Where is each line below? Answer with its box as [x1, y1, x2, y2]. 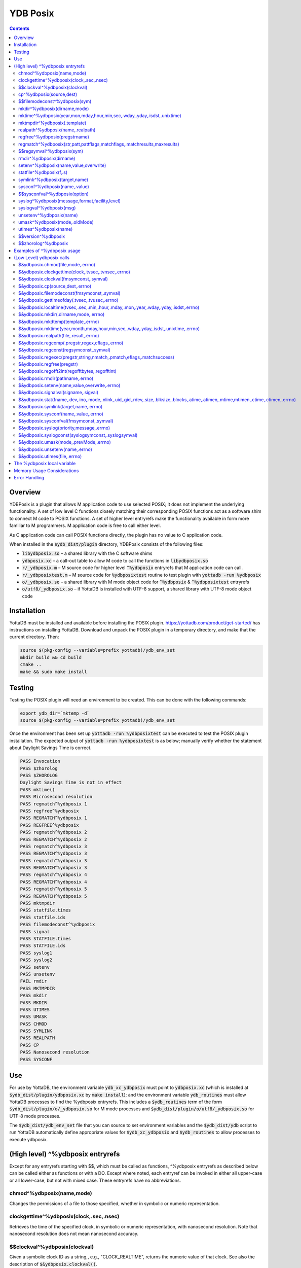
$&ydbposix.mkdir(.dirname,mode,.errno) [18, 311, 105, 318]
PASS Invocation [20, 758, 61, 764]
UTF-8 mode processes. [9, 1113, 61, 1119]
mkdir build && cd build [20, 654, 82, 660]
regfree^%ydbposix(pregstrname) [18, 134, 90, 140]
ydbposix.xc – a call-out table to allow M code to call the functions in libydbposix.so [22, 557, 208, 563]
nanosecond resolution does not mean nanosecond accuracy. [9, 1230, 139, 1237]
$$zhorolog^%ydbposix [18, 240, 68, 246]
